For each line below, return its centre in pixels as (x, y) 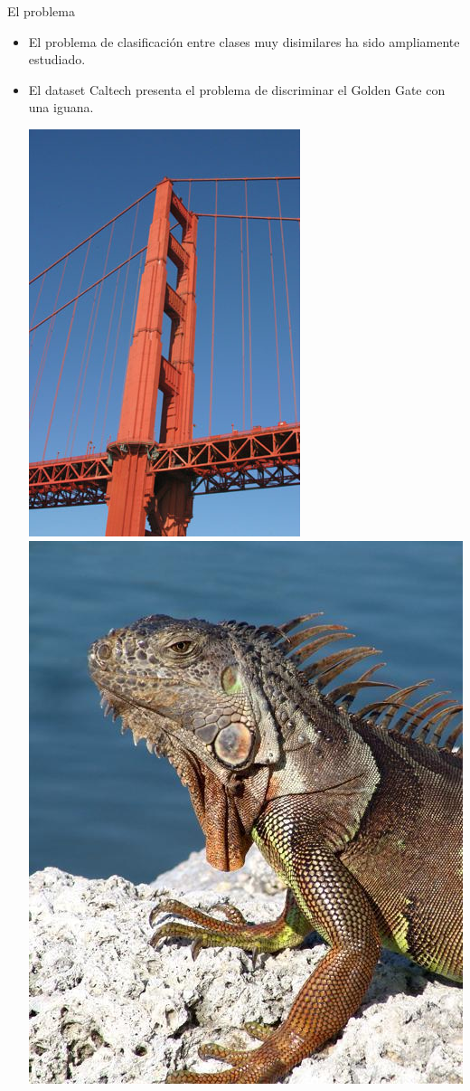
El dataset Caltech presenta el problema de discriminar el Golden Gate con (237, 89)
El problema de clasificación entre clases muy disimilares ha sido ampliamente (244, 41)
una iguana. (61, 107)
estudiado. (57, 59)
